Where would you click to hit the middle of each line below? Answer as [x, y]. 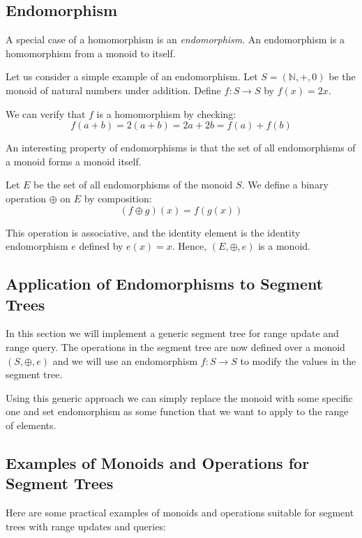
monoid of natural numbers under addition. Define [113, 90]
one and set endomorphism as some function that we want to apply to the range [177, 411]
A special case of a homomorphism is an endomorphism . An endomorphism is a [175, 39]
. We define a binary [285, 185]
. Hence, [189, 246]
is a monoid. [284, 246]
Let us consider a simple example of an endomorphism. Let [132, 76]
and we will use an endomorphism [125, 360]
